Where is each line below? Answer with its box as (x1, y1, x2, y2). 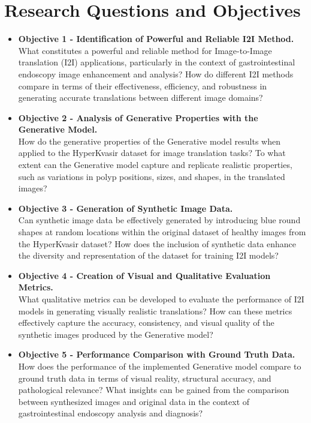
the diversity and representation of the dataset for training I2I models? (18, 249, 279, 262)
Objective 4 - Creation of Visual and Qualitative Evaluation (18, 269, 271, 281)
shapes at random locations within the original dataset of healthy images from (18, 226, 306, 238)
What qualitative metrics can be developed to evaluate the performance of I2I (18, 293, 304, 305)
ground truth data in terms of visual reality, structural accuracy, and (18, 371, 271, 384)
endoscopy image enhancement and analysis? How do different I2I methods (18, 67, 294, 80)
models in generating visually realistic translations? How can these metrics (18, 304, 292, 317)
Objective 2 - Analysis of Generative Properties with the (18, 111, 258, 124)
